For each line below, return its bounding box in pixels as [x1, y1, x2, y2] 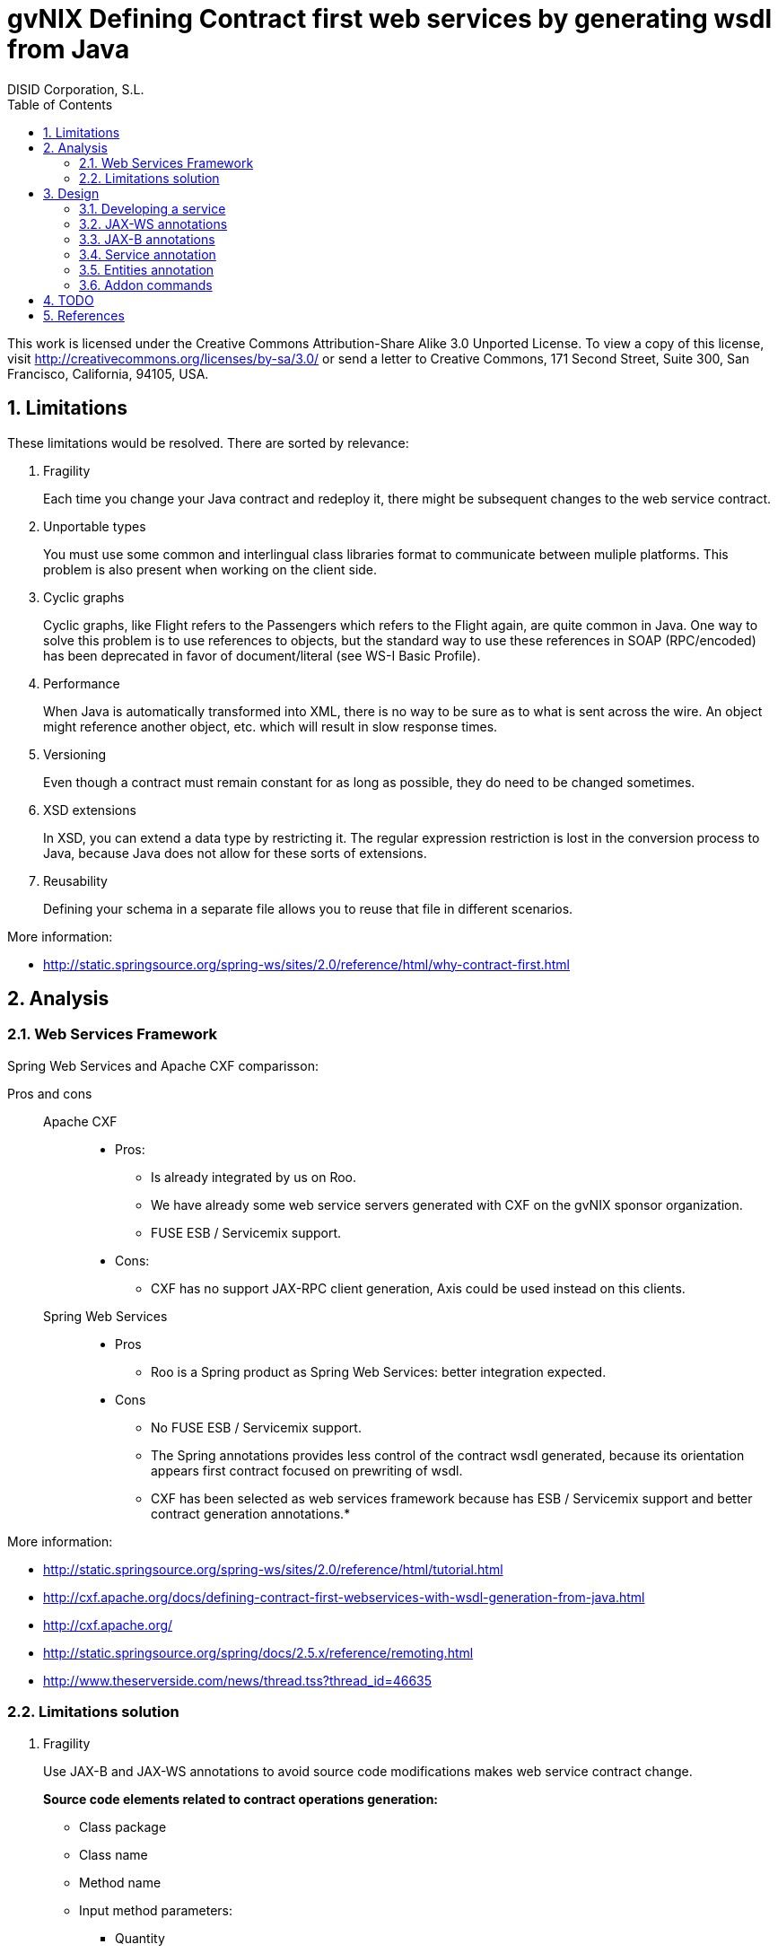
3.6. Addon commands [79, 276, 213, 293]
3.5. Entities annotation [79, 261, 214, 277]
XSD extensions [43, 801, 136, 818]
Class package [79, 1818, 167, 1835]
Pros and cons [7, 1085, 92, 1101]
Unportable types [43, 518, 146, 534]
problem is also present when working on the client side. [43, 561, 378, 577]
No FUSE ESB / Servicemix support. [151, 1419, 362, 1435]
